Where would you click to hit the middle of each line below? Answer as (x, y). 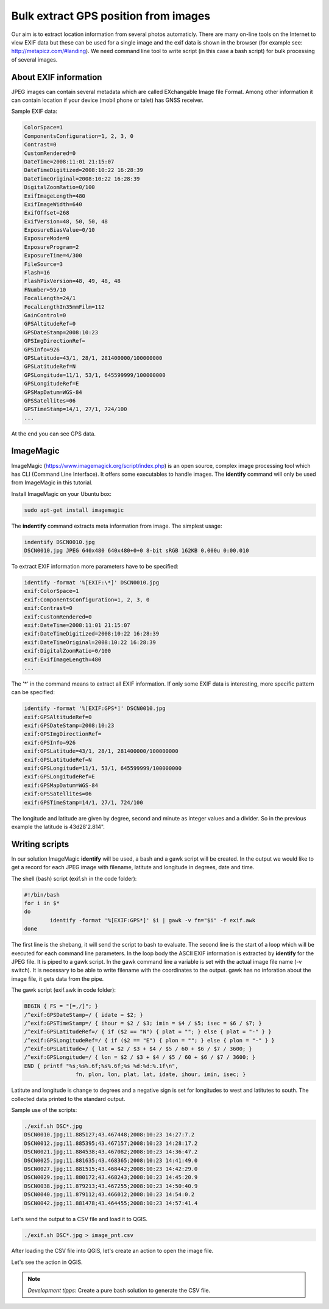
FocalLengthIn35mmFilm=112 (64, 307)
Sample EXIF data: (34, 111)
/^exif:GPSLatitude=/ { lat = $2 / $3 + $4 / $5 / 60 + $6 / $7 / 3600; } (138, 1049)
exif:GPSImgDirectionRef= (63, 734)
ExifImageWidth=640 (53, 204)
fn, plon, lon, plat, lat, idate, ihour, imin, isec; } (161, 1074)
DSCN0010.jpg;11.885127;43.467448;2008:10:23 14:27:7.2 (109, 1135)
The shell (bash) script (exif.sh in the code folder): (74, 878)
